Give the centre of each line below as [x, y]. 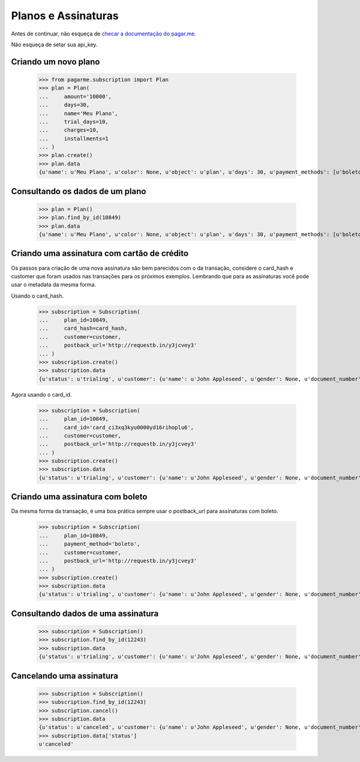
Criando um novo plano [55, 62]
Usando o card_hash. [37, 296]
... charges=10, [69, 130]
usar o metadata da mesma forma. [53, 285]
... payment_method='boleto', [89, 544]
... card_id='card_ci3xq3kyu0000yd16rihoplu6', [116, 427]
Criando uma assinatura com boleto [79, 497]
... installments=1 [74, 139]
